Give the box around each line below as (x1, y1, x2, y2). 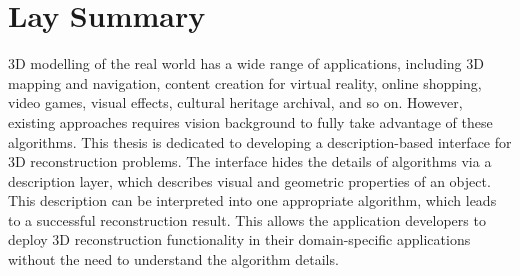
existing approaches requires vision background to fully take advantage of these (8, 111, 493, 132)
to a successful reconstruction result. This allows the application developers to (8, 209, 486, 230)
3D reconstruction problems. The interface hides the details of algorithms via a (8, 151, 492, 172)
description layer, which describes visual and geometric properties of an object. (8, 170, 491, 191)
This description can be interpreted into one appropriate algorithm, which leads (8, 190, 497, 211)
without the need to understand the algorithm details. (8, 249, 339, 270)
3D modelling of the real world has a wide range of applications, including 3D (8, 53, 484, 74)
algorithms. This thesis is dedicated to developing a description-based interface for (8, 131, 512, 152)
